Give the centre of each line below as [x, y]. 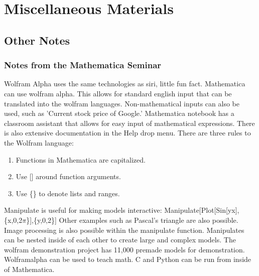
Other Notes [37, 40]
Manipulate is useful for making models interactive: [83, 210]
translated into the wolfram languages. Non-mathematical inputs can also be [122, 103]
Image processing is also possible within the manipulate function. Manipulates [124, 230]
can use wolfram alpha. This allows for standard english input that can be [118, 93]
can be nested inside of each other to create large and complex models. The [120, 240]
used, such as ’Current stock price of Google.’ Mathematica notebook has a [119, 113]
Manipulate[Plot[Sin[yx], [202, 210]
